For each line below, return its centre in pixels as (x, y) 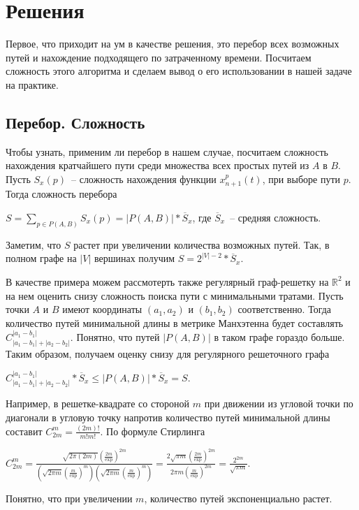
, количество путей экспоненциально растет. (238, 498)
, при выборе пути (301, 178)
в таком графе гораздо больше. (279, 337)
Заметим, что (34, 244)
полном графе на (41, 258)
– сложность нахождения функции (144, 178)
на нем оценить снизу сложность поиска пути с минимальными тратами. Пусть (175, 295)
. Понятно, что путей (115, 337)
